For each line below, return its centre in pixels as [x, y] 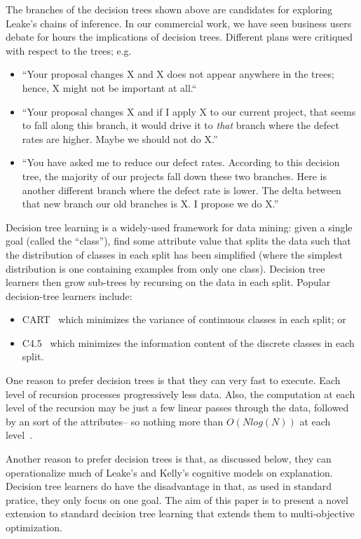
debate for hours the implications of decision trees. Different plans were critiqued [179, 37]
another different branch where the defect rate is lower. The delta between [182, 190]
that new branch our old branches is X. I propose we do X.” [150, 204]
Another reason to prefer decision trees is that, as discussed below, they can [169, 459]
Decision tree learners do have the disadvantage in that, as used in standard [169, 486]
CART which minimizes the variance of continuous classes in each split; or [184, 319]
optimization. [34, 527]
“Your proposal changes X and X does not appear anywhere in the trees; [178, 74]
